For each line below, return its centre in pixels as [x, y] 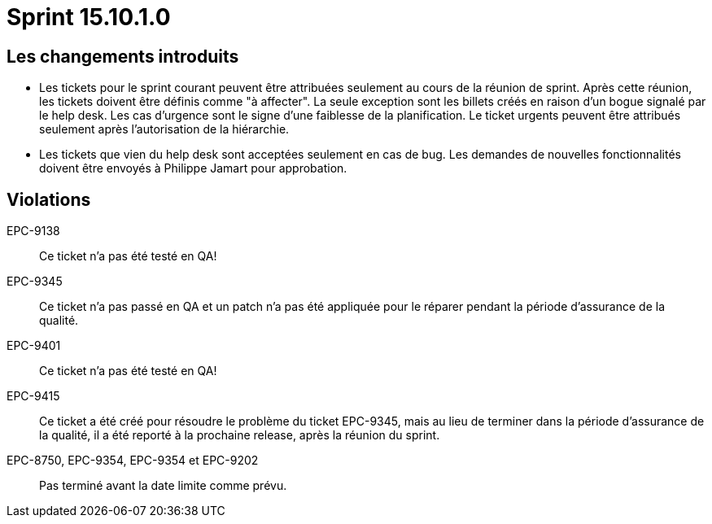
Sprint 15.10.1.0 [89, 17]
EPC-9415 [33, 396]
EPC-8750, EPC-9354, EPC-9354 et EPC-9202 [133, 461]
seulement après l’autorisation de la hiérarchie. [164, 129]
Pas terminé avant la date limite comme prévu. [163, 486]
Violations [49, 199]
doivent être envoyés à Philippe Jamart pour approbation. [193, 168]
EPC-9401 [34, 346]
